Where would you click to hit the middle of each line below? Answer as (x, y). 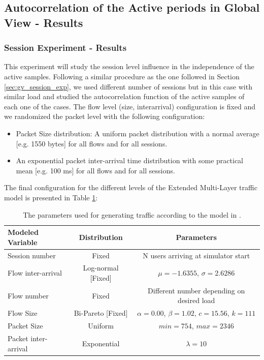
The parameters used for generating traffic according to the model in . (132, 214)
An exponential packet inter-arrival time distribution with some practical (129, 160)
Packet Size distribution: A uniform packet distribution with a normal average (138, 133)
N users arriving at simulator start (196, 255)
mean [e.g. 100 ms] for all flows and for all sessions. (95, 170)
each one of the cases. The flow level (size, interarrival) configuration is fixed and (130, 106)
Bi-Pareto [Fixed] (101, 313)
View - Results (44, 22)
